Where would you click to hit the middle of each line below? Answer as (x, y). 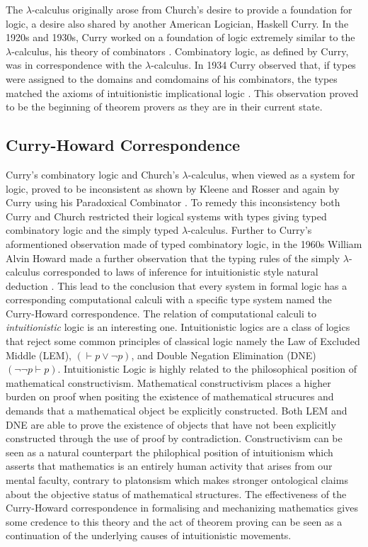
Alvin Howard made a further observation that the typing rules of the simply (173, 258)
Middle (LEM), (39, 355)
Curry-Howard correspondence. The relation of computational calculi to (161, 313)
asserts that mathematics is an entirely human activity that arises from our (169, 466)
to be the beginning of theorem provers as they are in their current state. (164, 107)
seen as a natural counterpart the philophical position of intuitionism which (169, 452)
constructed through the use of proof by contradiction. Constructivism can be (174, 438)
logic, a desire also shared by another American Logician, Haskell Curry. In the (177, 23)
